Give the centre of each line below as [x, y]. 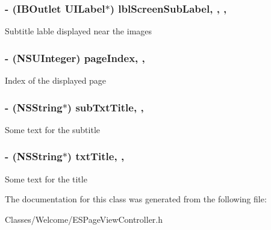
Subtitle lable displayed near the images [79, 31]
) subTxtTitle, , [105, 107]
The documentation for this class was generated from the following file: [136, 199]
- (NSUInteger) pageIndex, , [75, 57]
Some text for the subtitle [53, 129]
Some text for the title [46, 179]
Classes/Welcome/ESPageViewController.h [84, 219]
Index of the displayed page [56, 80]
